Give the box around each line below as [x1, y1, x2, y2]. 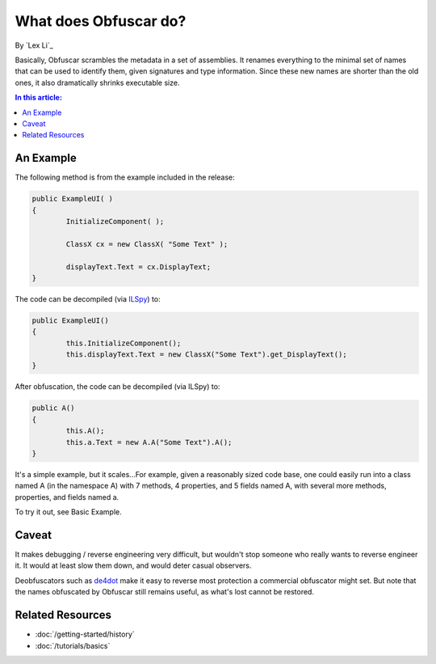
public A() [31, 404, 75, 412]
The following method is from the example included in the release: [15, 172, 235, 182]
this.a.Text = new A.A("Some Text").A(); [65, 438, 233, 446]
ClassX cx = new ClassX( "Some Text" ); [65, 239, 228, 248]
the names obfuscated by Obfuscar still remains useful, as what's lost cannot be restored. [15, 587, 315, 597]
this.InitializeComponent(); [65, 338, 182, 348]
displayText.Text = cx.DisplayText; [65, 262, 212, 271]
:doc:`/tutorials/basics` [35, 641, 111, 650]
